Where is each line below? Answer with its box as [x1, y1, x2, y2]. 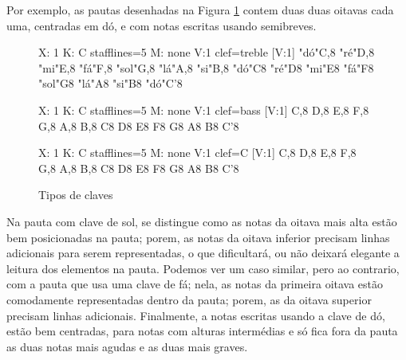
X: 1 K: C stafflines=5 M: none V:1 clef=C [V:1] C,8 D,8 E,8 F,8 [38, 144, 357, 161]
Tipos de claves [38, 186, 113, 203]
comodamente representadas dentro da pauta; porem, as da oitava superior [6, 291, 372, 307]
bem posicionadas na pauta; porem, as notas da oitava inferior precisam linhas [6, 229, 390, 245]
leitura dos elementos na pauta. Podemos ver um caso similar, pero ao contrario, [6, 260, 400, 276]
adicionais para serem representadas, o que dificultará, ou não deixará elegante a [6, 245, 400, 261]
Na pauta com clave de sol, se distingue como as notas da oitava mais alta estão [6, 213, 397, 229]
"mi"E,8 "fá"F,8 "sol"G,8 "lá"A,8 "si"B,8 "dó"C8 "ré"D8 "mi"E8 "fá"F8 [38, 59, 374, 76]
